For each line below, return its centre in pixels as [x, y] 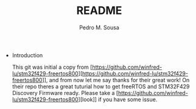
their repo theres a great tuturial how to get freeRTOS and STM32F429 [101, 86]
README [99, 11]
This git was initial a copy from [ [52, 67]
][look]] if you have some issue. [118, 99]
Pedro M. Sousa [99, 27]
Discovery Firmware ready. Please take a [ [65, 93]
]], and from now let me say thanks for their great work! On [116, 80]
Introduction [27, 55]
